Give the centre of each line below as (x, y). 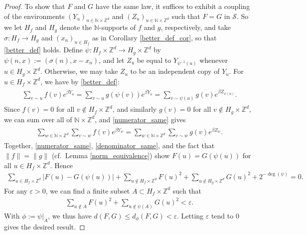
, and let (112, 60)
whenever (214, 60)
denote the (76, 27)
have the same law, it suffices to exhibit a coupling (173, 6)
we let (13, 27)
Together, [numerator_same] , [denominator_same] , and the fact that (109, 145)
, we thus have (70, 215)
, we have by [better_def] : (80, 81)
